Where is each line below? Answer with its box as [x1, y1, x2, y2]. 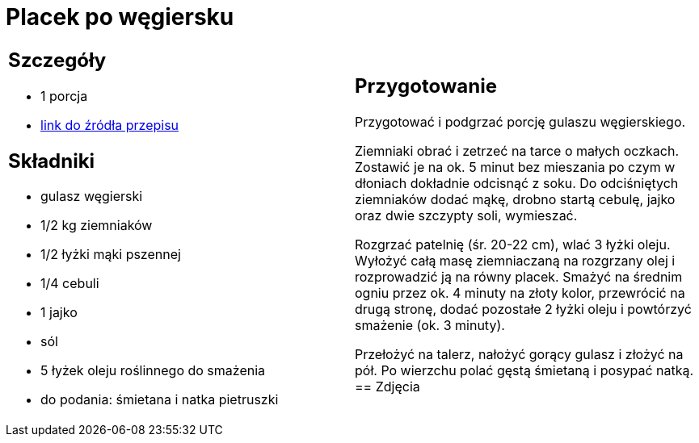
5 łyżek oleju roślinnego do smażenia [40, 362, 266, 379]
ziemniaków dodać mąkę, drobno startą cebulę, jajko [355, 191, 676, 208]
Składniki [8, 148, 95, 173]
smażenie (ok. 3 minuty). [355, 317, 505, 334]
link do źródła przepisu [40, 116, 179, 133]
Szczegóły [8, 48, 107, 72]
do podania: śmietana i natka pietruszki [40, 391, 279, 408]
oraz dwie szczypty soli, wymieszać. [355, 207, 578, 224]
